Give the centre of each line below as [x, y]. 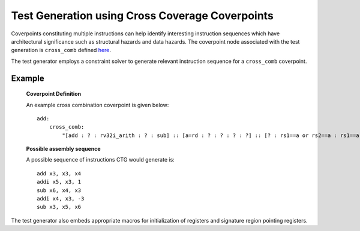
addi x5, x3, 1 [59, 182]
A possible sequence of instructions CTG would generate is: [100, 160]
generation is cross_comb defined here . [61, 50]
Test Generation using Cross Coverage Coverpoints [142, 16]
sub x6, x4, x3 [59, 190]
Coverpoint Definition [54, 94]
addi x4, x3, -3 [61, 199]
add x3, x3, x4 [59, 173]
